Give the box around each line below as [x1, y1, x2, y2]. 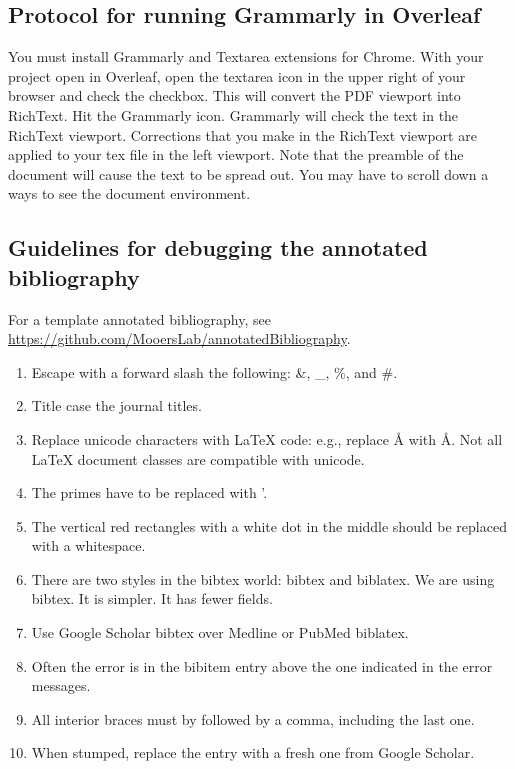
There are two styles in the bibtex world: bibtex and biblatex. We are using [31, 568, 495, 589]
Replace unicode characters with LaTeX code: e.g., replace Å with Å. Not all [31, 428, 503, 449]
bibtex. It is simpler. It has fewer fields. [31, 588, 273, 609]
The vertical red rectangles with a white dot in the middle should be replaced [31, 515, 507, 536]
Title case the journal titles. [31, 395, 202, 416]
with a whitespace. [31, 535, 146, 556]
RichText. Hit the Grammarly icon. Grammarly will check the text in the [8, 104, 459, 125]
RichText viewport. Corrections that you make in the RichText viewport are [8, 124, 477, 145]
